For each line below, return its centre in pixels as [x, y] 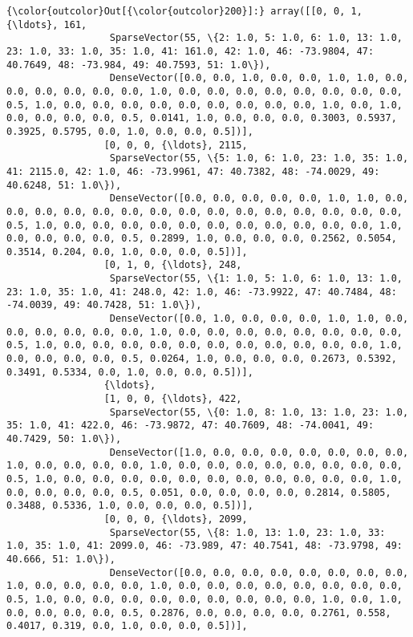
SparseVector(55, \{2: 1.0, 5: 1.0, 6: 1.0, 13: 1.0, [256, 38]
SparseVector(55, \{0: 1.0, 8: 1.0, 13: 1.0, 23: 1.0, [259, 412]
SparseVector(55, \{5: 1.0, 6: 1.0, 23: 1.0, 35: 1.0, [259, 158]
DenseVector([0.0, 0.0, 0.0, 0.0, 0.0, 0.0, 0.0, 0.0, [259, 572]
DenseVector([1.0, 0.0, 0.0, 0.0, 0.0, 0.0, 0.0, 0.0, [259, 452]
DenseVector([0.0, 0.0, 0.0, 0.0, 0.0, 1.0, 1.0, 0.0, [259, 199]
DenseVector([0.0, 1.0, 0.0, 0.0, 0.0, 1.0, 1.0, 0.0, [259, 319]
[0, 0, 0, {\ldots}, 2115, [176, 145]
